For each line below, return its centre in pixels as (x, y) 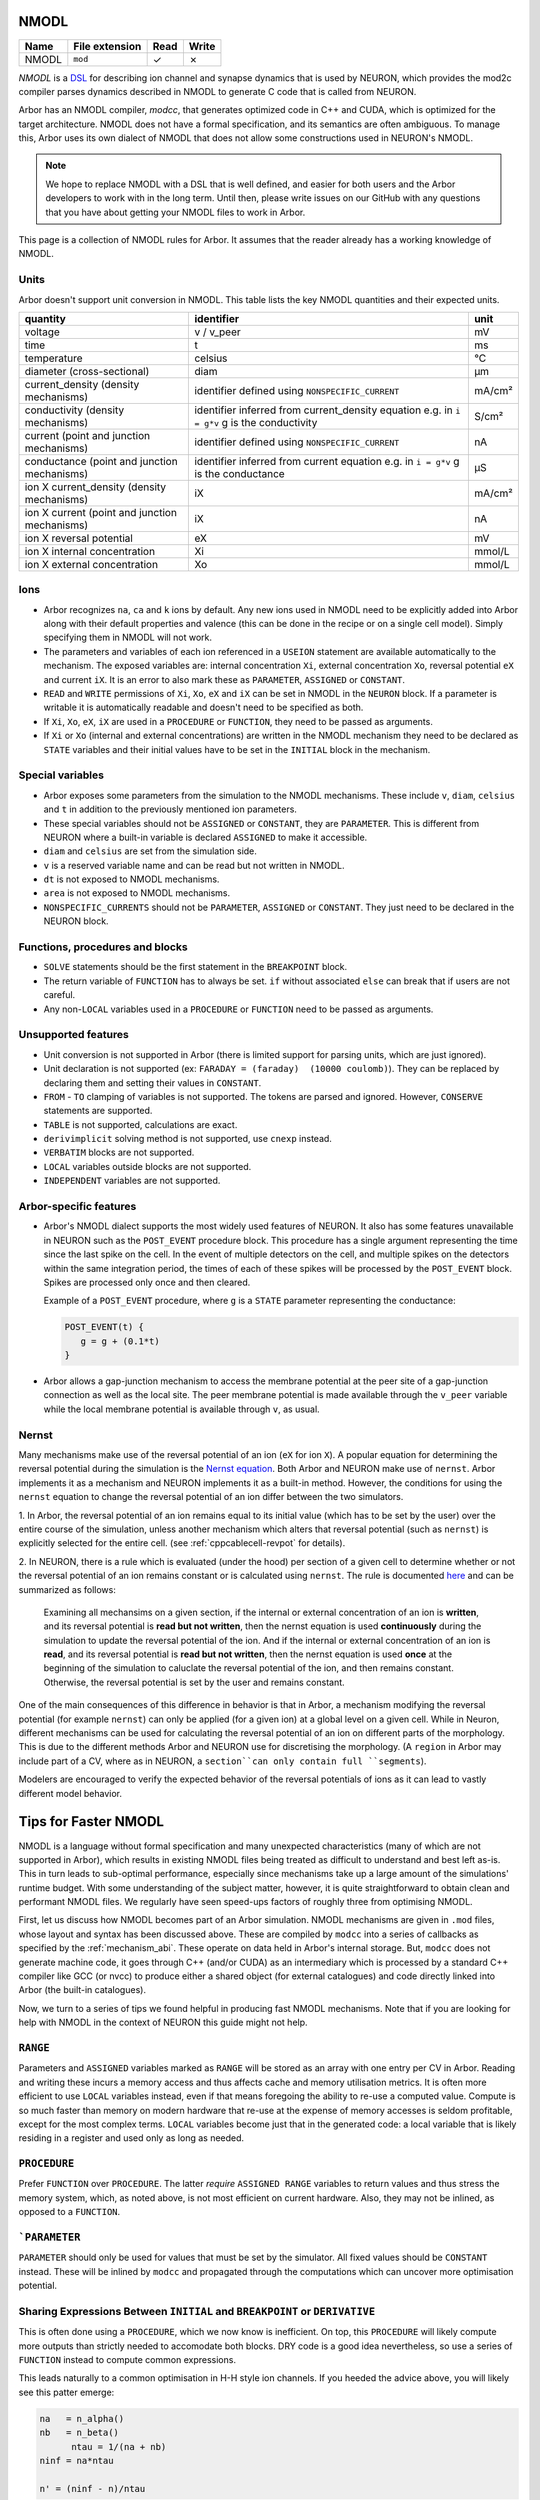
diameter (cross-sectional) (87, 371)
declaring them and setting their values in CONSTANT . (152, 1082)
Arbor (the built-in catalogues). (82, 1990)
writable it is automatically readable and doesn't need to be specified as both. (203, 707)
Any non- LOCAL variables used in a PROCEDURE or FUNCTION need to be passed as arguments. (238, 1009)
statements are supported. (98, 1111)
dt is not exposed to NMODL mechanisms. (131, 879)
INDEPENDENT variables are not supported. (132, 1181)
